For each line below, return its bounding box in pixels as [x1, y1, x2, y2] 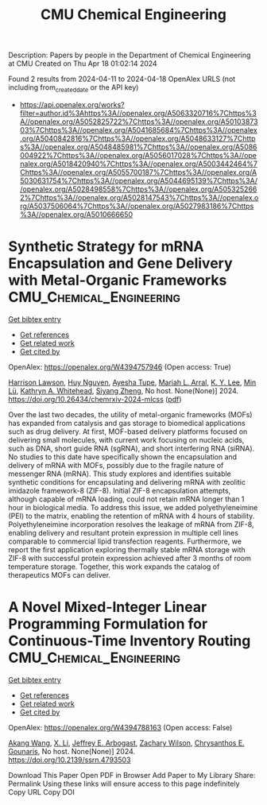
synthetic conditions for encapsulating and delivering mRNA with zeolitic [8, 477, 246, 486]
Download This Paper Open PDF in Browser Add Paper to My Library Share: [8, 770, 256, 780]
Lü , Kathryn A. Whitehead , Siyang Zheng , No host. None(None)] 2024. [8, 385, 239, 395]
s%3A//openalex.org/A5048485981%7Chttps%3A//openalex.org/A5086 [19, 141, 257, 152]
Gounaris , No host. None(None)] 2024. [8, 746, 136, 756]
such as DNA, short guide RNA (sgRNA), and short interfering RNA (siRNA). [8, 443, 255, 453]
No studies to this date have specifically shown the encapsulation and [8, 451, 237, 462]
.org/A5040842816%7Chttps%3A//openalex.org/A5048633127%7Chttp [19, 134, 256, 143]
